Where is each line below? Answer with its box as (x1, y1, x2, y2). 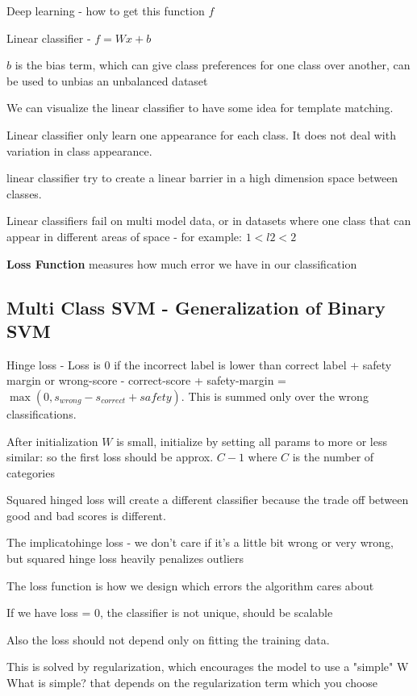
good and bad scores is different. (6, 506, 166, 523)
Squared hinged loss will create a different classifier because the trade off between (6, 491, 409, 508)
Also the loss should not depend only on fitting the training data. (6, 631, 330, 648)
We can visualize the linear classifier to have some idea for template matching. (6, 99, 394, 116)
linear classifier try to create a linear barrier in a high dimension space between (6, 169, 398, 186)
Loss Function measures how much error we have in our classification (6, 255, 357, 272)
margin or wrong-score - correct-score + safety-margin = (6, 372, 286, 389)
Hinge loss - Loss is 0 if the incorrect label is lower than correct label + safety (6, 356, 392, 373)
